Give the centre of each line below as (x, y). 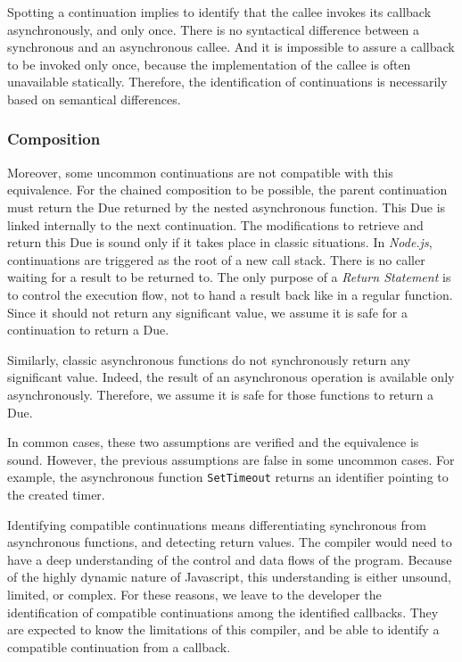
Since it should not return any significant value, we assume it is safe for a (207, 312)
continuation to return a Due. (88, 330)
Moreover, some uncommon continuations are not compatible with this (200, 172)
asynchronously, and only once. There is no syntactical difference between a (214, 29)
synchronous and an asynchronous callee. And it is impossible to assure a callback (231, 47)
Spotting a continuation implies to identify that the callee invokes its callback (219, 12)
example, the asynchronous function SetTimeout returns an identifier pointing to (228, 477)
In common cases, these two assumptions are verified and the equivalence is (213, 442)
